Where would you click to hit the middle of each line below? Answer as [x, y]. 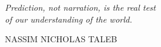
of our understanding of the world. [69, 19]
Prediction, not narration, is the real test [80, 7]
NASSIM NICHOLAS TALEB [61, 39]
